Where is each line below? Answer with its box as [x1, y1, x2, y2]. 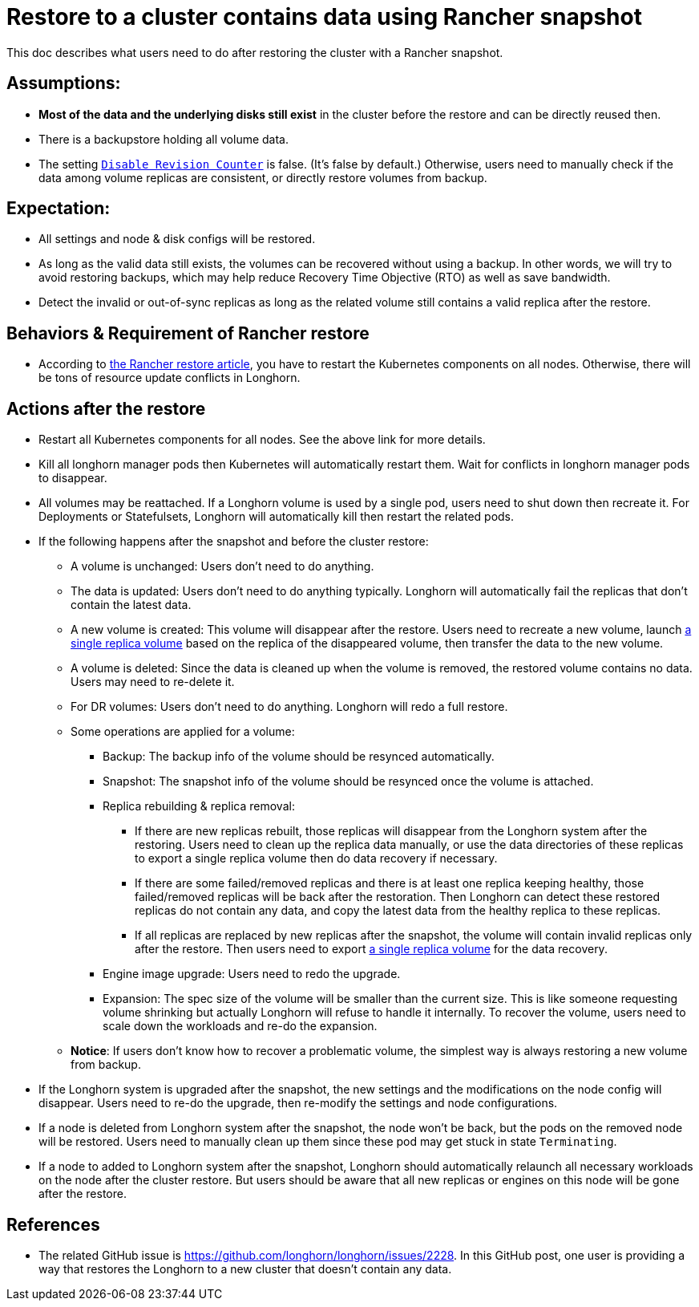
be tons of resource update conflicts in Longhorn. [38, 371, 301, 385]
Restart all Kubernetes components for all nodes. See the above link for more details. [38, 432, 486, 447]
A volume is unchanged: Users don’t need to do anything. [71, 559, 374, 574]
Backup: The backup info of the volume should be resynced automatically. [103, 749, 495, 764]
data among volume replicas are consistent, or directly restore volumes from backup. [38, 170, 487, 185]
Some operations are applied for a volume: [71, 725, 295, 739]
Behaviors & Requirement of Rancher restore [6, 323, 370, 343]
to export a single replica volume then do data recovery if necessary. [135, 851, 498, 866]
